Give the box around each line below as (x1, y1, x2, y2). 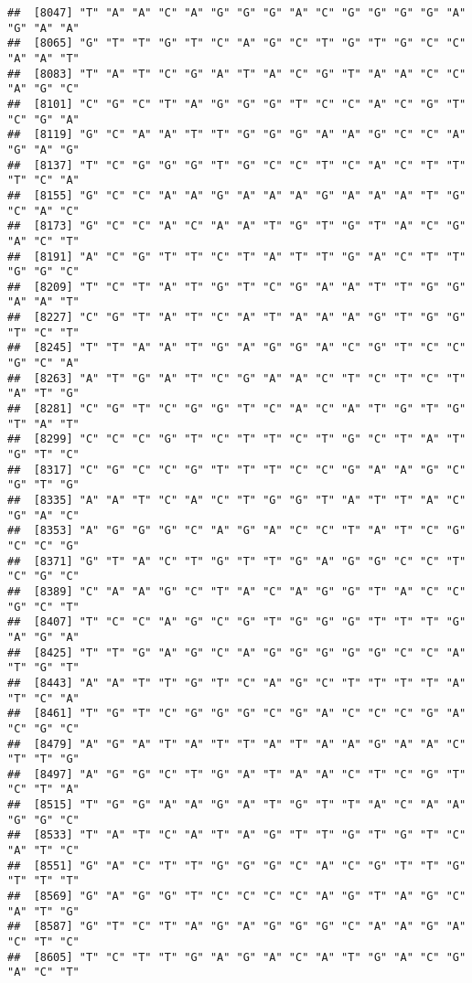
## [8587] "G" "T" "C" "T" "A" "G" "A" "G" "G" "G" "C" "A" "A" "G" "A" (7, 920, 467, 934)
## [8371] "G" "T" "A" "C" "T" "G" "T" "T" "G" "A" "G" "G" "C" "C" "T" (7, 554, 467, 568)
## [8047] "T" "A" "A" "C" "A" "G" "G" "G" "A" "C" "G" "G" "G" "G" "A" (7, 6, 467, 19)
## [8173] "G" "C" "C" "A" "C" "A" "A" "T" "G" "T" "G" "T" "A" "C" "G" (7, 219, 467, 233)
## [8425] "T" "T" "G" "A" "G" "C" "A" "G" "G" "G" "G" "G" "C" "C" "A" (7, 646, 467, 659)
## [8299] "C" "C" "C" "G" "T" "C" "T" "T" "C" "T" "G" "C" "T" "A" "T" (7, 433, 467, 446)
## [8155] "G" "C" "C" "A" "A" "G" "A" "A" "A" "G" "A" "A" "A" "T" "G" (7, 188, 467, 202)
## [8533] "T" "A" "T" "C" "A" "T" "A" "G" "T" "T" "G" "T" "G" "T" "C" (7, 828, 467, 842)
